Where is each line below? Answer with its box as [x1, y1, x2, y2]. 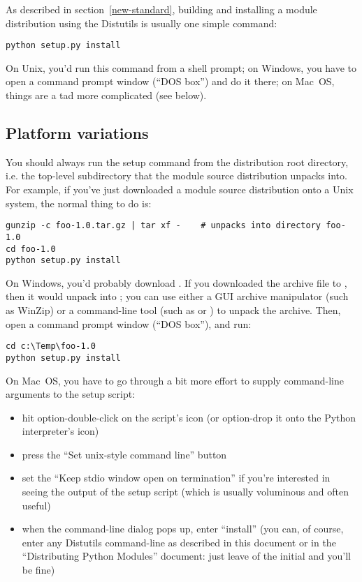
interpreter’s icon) [22, 424, 99, 438]
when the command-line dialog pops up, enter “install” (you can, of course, [22, 521, 344, 536]
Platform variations [6, 122, 149, 144]
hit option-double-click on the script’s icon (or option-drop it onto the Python [22, 410, 356, 424]
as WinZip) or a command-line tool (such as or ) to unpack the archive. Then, [6, 303, 341, 318]
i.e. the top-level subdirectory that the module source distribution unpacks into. [6, 168, 347, 183]
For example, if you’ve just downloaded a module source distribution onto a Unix [6, 182, 354, 197]
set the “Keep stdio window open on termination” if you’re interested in [22, 470, 331, 485]
